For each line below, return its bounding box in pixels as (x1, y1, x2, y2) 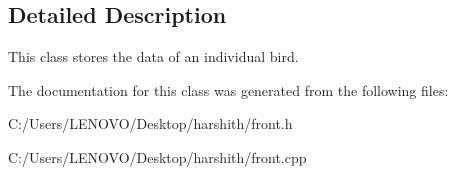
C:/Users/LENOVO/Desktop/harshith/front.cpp (8, 146, 307, 167)
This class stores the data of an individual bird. (8, 46, 299, 67)
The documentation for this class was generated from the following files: (8, 79, 449, 100)
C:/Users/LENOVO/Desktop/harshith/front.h (8, 113, 293, 134)
